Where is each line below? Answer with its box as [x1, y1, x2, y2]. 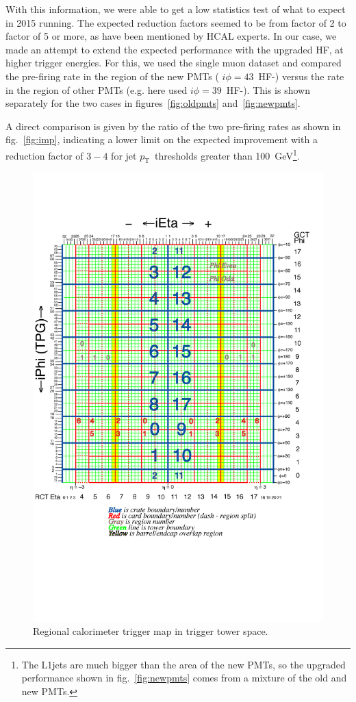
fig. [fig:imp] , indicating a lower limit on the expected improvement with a [5, 132, 318, 147]
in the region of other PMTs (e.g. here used [5, 82, 188, 97]
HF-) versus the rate [258, 68, 344, 83]
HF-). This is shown [226, 82, 310, 97]
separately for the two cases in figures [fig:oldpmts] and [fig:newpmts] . [5, 96, 301, 110]
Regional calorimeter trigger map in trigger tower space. [33, 624, 268, 638]
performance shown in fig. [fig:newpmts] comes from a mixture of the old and [21, 670, 347, 685]
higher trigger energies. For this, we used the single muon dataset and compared [5, 55, 342, 70]
